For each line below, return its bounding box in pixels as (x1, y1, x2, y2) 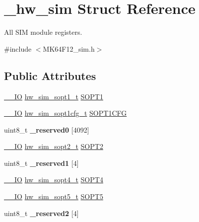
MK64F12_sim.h (43, 43, 95, 54)
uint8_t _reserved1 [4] (4, 157, 79, 168)
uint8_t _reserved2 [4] (4, 208, 79, 218)
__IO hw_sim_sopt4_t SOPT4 (4, 174, 103, 185)
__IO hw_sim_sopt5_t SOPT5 (4, 191, 103, 202)
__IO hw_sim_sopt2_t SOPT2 (4, 141, 103, 151)
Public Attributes (4, 68, 96, 83)
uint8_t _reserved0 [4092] (4, 124, 89, 135)
